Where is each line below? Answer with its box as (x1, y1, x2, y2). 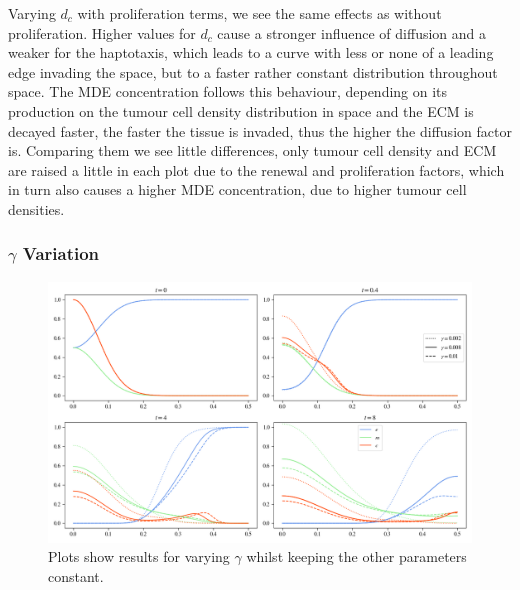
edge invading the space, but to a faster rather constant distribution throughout (8, 61, 498, 82)
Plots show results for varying (48, 546, 230, 567)
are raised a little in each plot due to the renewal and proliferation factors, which (8, 159, 505, 180)
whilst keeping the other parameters (246, 546, 467, 567)
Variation (22, 241, 100, 266)
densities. (8, 198, 65, 219)
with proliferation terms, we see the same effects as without (77, 3, 442, 23)
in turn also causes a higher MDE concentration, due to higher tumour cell (8, 179, 467, 200)
